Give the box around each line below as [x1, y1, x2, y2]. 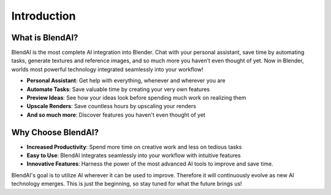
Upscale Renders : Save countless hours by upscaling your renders [26, 103, 196, 110]
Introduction [11, 9, 76, 23]
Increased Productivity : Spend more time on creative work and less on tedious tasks [26, 143, 242, 150]
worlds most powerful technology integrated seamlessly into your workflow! [11, 65, 204, 73]
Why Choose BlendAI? [11, 127, 99, 138]
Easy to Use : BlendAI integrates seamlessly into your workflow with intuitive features [26, 152, 242, 159]
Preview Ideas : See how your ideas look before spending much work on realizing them [26, 94, 246, 101]
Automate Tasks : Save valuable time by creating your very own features [26, 86, 210, 93]
